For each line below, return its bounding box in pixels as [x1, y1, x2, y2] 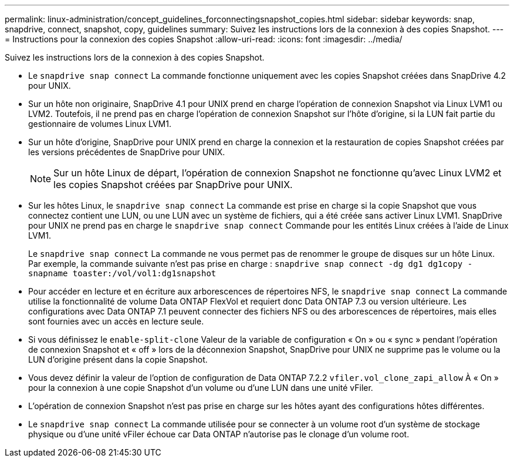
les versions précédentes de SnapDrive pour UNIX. [28, 147, 225, 157]
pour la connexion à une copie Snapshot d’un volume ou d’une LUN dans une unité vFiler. [28, 383, 373, 393]
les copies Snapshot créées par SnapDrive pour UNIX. [53, 179, 293, 190]
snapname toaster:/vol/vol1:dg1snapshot [28, 269, 217, 278]
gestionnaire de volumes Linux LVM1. [28, 119, 171, 129]
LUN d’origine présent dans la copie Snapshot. [28, 354, 208, 364]
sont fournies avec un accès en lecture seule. [28, 316, 204, 326]
